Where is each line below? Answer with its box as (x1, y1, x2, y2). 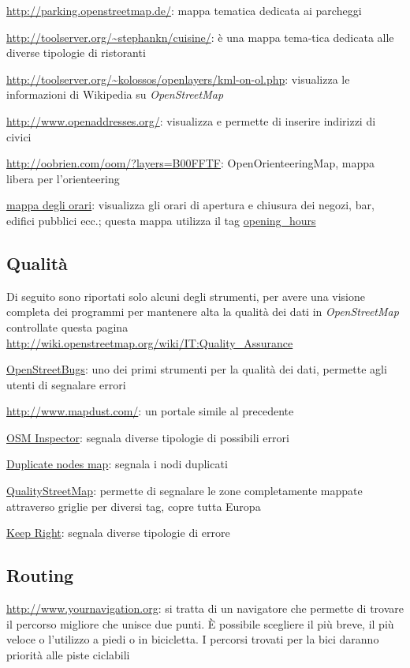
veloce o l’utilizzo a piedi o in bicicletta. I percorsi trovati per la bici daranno (6, 631, 379, 647)
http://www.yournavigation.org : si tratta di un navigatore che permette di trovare (6, 600, 404, 617)
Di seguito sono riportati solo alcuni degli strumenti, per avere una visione (6, 287, 366, 304)
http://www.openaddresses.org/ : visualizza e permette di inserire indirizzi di (6, 112, 376, 129)
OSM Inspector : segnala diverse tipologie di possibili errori (6, 429, 289, 445)
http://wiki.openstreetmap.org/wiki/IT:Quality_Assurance (6, 334, 293, 351)
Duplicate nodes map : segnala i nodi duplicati (6, 456, 228, 472)
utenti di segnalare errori (6, 376, 126, 392)
